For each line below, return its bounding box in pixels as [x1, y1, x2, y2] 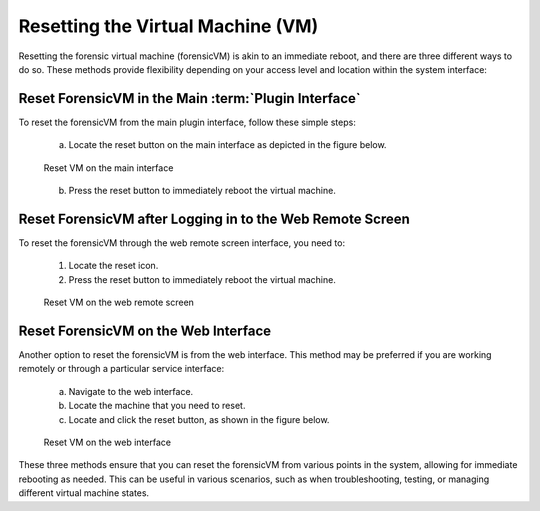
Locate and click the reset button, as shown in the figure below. [68, 413, 330, 425]
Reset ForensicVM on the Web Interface [18, 322, 272, 339]
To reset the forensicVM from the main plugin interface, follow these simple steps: [18, 116, 357, 128]
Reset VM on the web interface [43, 436, 172, 448]
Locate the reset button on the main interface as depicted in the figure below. [68, 139, 387, 151]
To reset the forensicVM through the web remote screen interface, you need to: [18, 236, 345, 249]
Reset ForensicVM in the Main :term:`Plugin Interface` [18, 90, 362, 107]
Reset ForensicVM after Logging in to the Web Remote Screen [18, 210, 410, 227]
